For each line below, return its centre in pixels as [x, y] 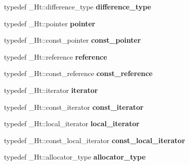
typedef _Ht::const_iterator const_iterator [74, 107]
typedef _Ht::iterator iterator [51, 90]
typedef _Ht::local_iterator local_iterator [72, 124]
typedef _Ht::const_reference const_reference [78, 73]
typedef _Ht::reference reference [56, 56]
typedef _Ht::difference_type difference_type [78, 6]
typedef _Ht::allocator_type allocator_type [75, 157]
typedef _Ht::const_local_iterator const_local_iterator [95, 140]
